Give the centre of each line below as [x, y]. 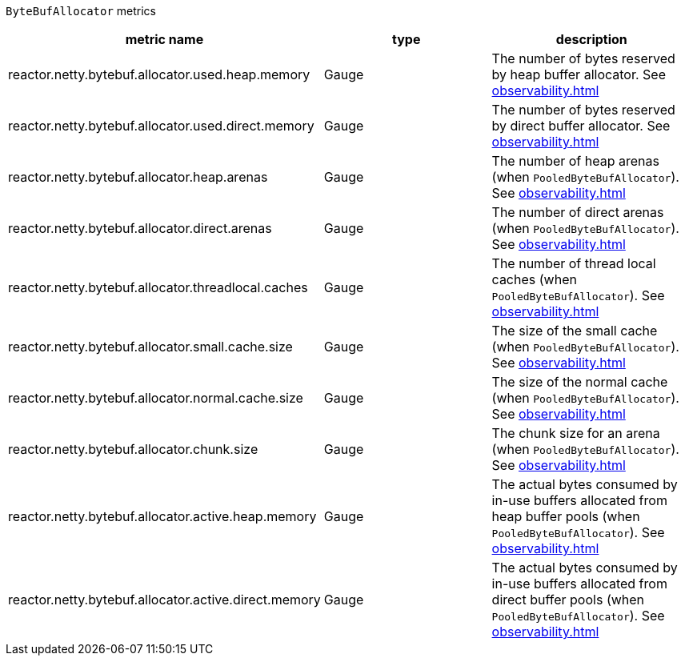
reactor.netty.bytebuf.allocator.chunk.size [133, 449]
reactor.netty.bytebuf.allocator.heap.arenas [138, 177]
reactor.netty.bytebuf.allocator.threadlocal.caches [158, 287]
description [591, 39]
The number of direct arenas [578, 212]
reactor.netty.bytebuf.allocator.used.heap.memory [159, 74]
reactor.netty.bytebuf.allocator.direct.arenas [140, 228]
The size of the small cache [575, 331]
